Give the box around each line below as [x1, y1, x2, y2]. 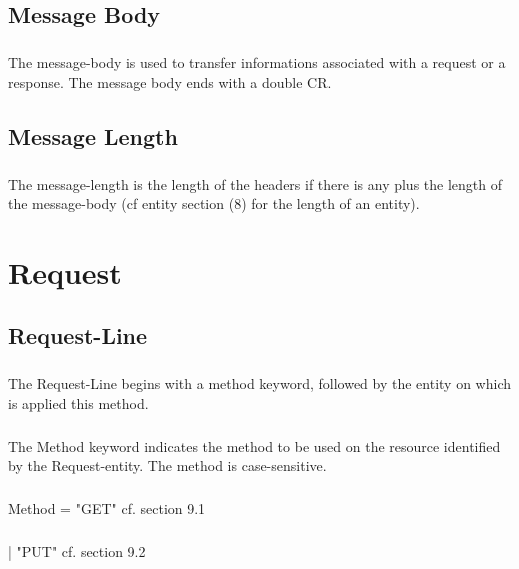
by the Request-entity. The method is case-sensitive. [8, 455, 327, 476]
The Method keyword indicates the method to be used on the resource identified [8, 435, 501, 456]
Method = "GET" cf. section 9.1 [8, 498, 206, 519]
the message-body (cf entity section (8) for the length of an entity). [8, 193, 420, 214]
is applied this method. [8, 392, 149, 413]
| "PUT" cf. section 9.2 [8, 541, 146, 562]
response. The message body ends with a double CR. [8, 71, 332, 92]
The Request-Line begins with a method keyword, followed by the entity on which [8, 373, 512, 394]
